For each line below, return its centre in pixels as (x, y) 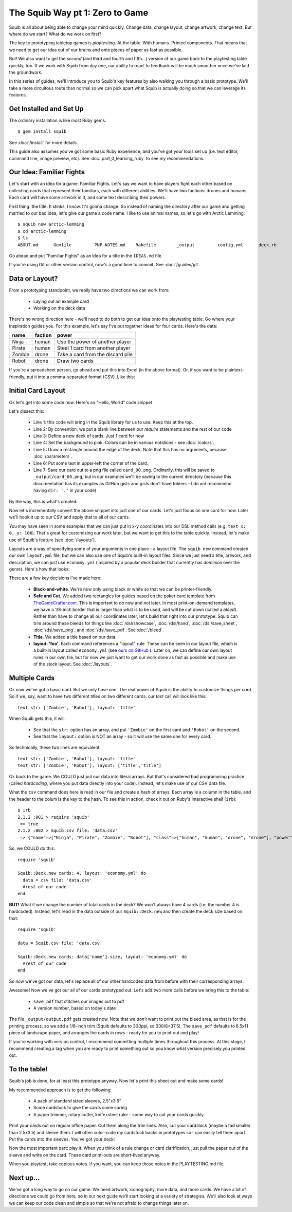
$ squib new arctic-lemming (51, 224)
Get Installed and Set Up (46, 109)
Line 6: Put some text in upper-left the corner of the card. (91, 463)
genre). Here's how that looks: (39, 569)
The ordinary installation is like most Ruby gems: (58, 120)
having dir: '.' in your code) (65, 490)
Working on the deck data (59, 308)
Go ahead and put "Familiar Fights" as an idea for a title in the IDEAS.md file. (86, 256)
